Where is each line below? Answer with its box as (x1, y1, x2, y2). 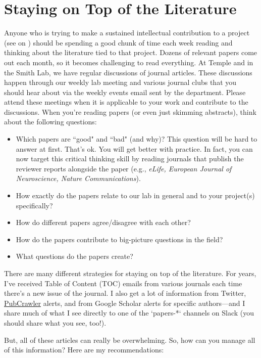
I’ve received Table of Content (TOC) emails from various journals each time (4, 278, 242, 288)
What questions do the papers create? (16, 251, 133, 261)
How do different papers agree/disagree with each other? (16, 217, 191, 228)
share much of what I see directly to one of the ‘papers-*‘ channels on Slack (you (4, 307, 254, 318)
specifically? (16, 200, 53, 210)
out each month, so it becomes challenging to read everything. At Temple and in (4, 57, 253, 67)
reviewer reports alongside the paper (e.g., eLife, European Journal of (16, 163, 232, 173)
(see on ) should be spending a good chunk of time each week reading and (4, 37, 233, 48)
